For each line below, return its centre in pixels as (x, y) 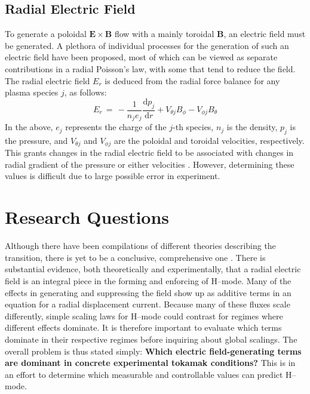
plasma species (32, 92)
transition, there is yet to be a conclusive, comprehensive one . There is (135, 257)
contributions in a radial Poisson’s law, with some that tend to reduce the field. (150, 68)
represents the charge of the (116, 127)
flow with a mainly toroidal (164, 34)
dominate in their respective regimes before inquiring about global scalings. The (151, 339)
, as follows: (85, 92)
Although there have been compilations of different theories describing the (140, 246)
